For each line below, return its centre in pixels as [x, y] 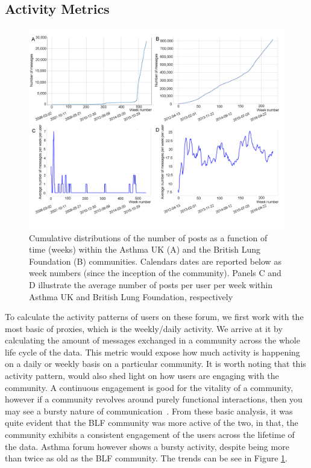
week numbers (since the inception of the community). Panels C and [155, 273]
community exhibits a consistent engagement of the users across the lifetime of [150, 435]
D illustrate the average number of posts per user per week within [151, 284]
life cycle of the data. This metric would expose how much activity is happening [152, 352]
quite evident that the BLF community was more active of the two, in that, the [152, 423]
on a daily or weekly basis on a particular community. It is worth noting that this [155, 364]
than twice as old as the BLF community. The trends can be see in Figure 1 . [146, 458]
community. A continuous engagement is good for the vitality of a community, [149, 387]
